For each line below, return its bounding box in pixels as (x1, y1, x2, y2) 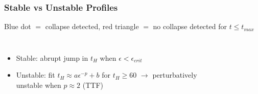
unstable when (16, 80, 61, 90)
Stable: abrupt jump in (16, 52, 88, 63)
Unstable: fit (16, 69, 55, 80)
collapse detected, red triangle (45, 21, 139, 32)
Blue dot (4, 21, 31, 32)
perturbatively (152, 69, 197, 80)
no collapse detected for (153, 21, 227, 32)
